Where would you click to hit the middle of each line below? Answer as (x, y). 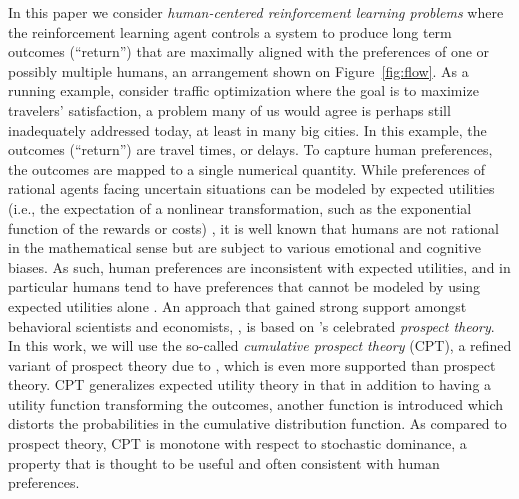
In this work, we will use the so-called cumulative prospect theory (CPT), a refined (260, 345)
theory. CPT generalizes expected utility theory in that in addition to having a (250, 384)
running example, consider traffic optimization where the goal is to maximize (243, 90)
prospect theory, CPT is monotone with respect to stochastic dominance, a (237, 443)
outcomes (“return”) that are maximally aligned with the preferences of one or (249, 51)
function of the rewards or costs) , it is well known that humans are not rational (253, 227)
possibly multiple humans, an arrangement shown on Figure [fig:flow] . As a (238, 70)
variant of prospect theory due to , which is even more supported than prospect (252, 364)
